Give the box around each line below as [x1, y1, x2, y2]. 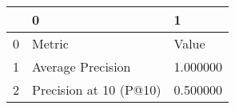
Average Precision [32, 57, 131, 76]
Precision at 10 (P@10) [32, 80, 161, 99]
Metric [32, 34, 69, 53]
